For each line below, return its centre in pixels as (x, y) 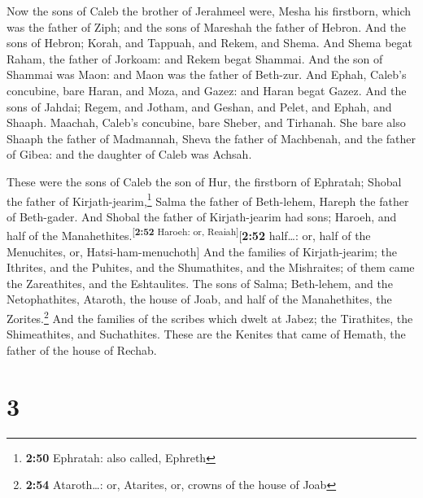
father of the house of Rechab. (82, 349)
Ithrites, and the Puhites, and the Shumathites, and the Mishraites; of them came (211, 267)
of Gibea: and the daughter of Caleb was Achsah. (129, 154)
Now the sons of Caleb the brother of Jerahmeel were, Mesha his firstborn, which (209, 11)
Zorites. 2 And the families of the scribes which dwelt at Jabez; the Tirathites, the (210, 317)
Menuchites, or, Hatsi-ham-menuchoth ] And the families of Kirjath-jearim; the (202, 251)
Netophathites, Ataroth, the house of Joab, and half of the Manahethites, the (199, 299)
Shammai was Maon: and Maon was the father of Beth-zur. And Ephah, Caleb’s (207, 74)
